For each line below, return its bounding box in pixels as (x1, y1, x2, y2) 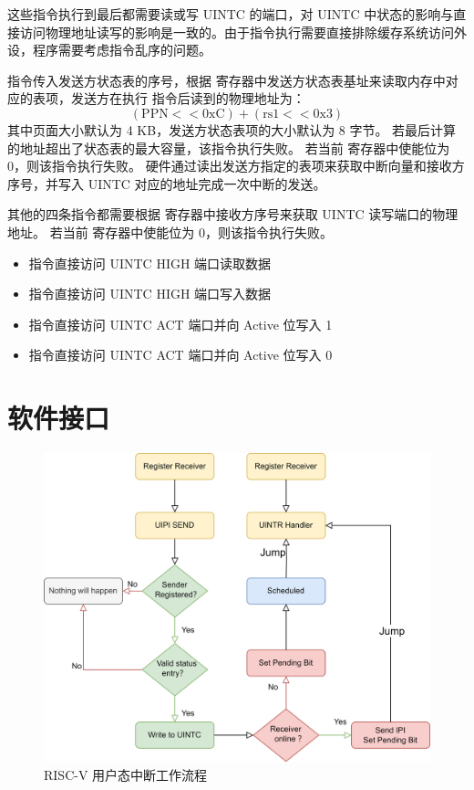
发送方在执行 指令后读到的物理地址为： (70, 89, 305, 108)
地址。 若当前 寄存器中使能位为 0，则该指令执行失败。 (7, 222, 333, 241)
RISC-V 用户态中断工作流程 (44, 764, 208, 784)
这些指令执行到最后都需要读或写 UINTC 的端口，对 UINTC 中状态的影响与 (7, 5, 454, 23)
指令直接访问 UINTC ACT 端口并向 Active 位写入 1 (28, 314, 333, 333)
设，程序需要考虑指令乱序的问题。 (7, 40, 211, 59)
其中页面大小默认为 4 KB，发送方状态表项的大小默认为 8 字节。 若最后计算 (7, 120, 457, 139)
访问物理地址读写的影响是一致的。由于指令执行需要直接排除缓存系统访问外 (19, 22, 467, 41)
